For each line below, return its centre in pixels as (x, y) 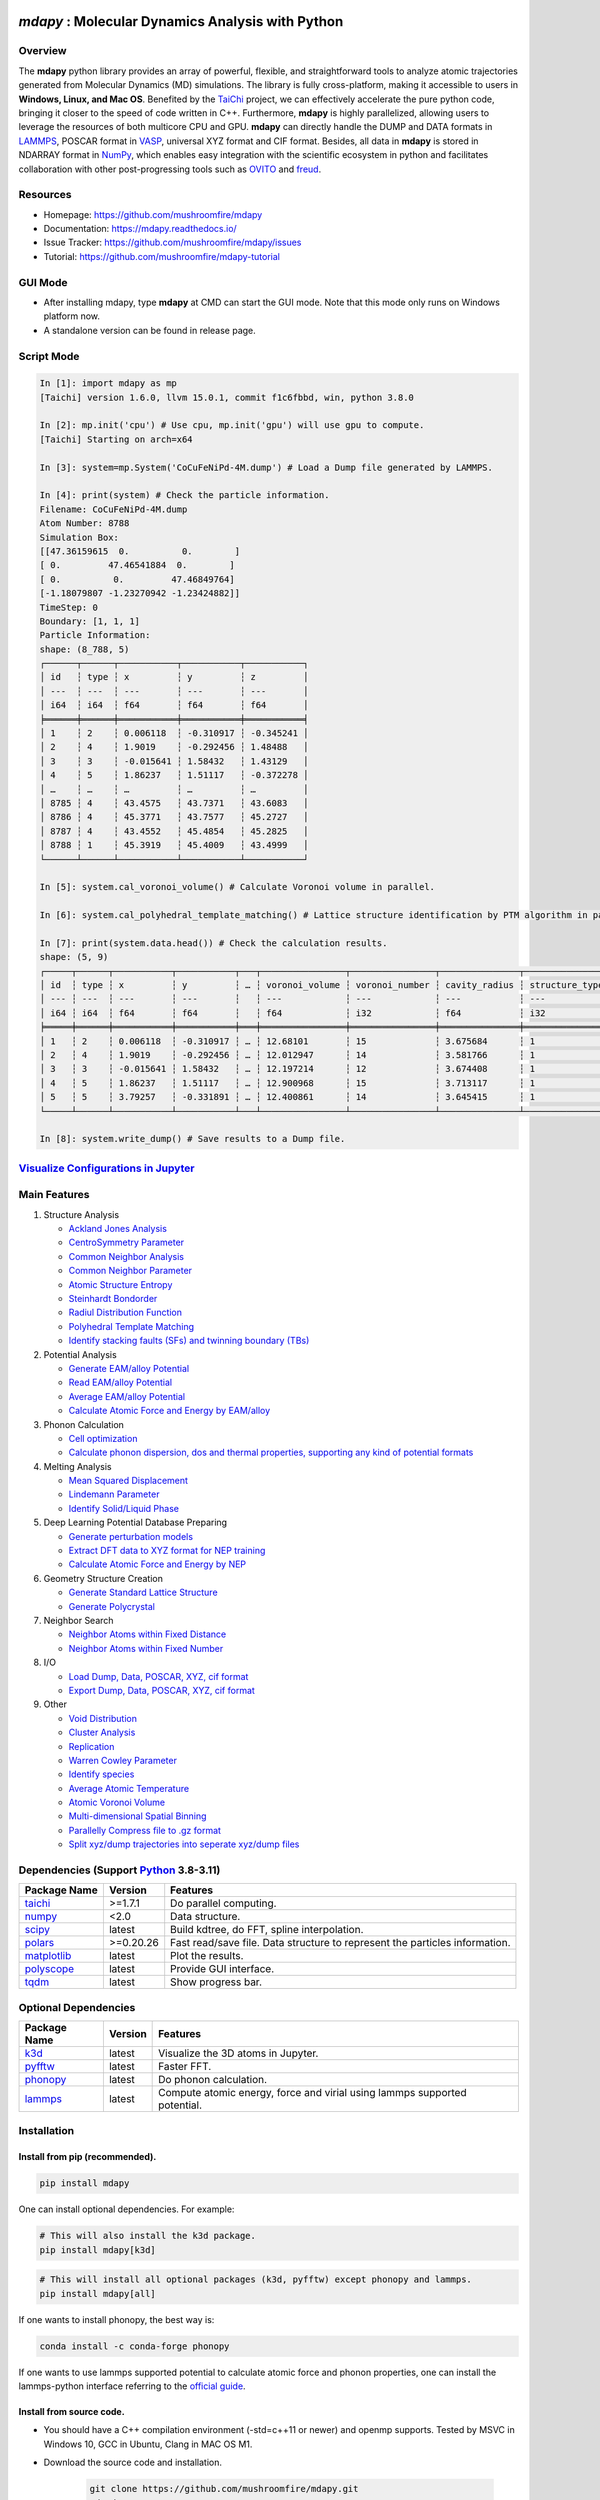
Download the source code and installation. (133, 2462)
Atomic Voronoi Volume (117, 1802)
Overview (42, 51)
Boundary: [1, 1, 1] (89, 621)
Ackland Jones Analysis (117, 1229)
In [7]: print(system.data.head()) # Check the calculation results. (213, 943)
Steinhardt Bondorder (113, 1299)
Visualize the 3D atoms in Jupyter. (238, 2053)
